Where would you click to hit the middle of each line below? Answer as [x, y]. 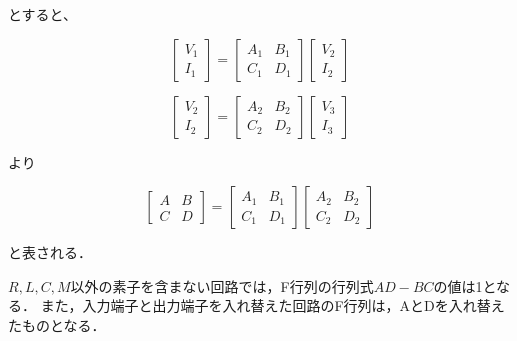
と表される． [50, 252]
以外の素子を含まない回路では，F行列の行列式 [222, 285]
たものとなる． [57, 324]
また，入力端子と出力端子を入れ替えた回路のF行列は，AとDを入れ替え [272, 305]
